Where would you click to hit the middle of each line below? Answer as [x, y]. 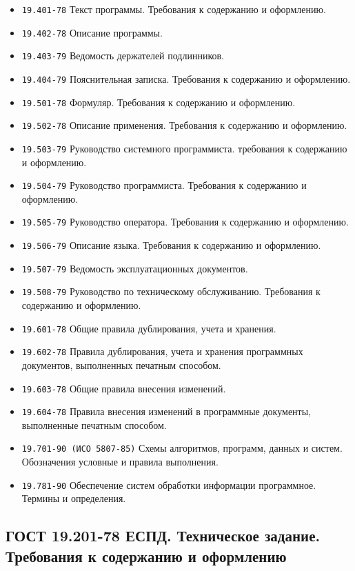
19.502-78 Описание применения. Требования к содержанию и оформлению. [184, 125]
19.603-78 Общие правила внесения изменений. [124, 388]
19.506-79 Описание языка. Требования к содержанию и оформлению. [171, 245]
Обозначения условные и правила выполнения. [120, 462]
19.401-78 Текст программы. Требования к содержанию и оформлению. [174, 9]
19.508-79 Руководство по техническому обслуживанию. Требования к [171, 291]
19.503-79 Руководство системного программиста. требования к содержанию [184, 148]
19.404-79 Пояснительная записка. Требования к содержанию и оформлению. [186, 78]
